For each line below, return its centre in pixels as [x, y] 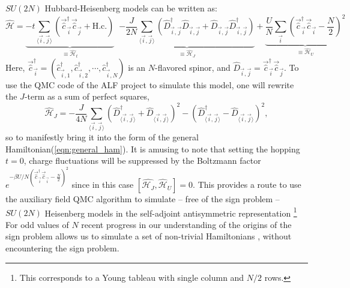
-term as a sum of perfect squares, [87, 96]
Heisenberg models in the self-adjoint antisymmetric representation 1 [171, 212]
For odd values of [37, 224]
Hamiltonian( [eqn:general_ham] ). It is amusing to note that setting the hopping [153, 148]
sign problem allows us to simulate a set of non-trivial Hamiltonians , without [149, 236]
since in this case [103, 184]
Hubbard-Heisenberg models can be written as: [131, 8]
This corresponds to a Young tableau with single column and [132, 277]
